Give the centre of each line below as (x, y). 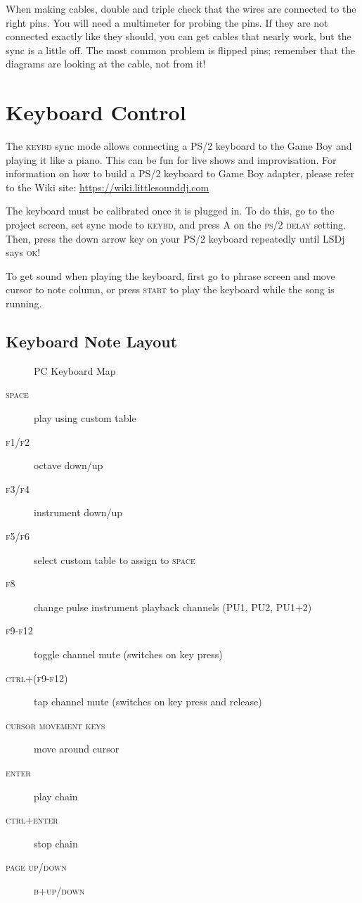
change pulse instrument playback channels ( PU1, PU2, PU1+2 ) (173, 607)
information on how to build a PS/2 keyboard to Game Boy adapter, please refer (180, 173)
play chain (56, 796)
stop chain (56, 843)
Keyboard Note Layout (92, 341)
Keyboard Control (96, 112)
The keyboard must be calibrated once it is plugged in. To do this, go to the (170, 211)
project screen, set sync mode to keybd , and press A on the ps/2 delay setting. (176, 225)
